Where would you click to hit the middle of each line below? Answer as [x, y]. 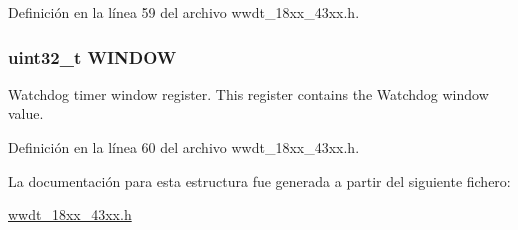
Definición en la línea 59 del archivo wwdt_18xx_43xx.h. [184, 12]
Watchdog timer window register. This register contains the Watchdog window [248, 93]
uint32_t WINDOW [92, 56]
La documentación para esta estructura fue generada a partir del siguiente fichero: [259, 180]
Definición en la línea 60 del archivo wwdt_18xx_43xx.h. [184, 147]
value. [26, 113]
